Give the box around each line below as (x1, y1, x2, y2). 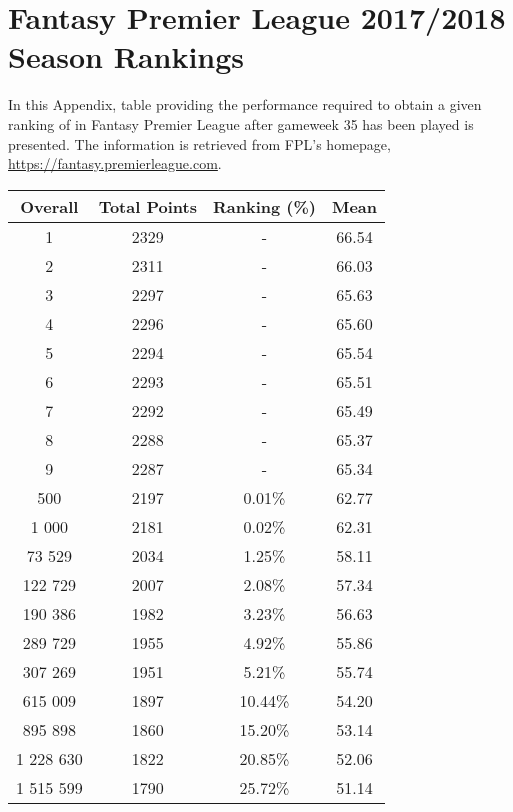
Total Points (98, 194, 197, 218)
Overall (20, 194, 79, 218)
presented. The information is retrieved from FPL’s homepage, (8, 133, 391, 154)
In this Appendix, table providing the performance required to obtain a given (8, 94, 482, 115)
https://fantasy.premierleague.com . (8, 153, 222, 174)
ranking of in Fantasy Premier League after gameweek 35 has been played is (8, 113, 474, 134)
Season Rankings (8, 36, 245, 77)
